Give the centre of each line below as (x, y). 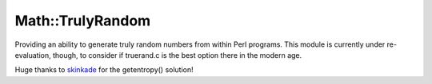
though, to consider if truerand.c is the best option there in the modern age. (177, 55)
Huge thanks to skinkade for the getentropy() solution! (104, 70)
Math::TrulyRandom (83, 21)
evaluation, (33, 55)
